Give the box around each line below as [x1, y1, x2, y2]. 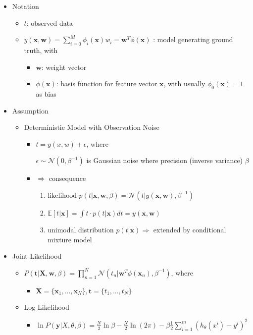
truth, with [24, 45, 58, 55]
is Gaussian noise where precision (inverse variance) [86, 155, 243, 166]
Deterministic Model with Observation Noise [24, 122, 159, 132]
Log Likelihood [24, 301, 69, 312]
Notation [12, 1, 39, 11]
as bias [36, 88, 56, 99]
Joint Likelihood [12, 251, 62, 261]
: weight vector [42, 61, 87, 72]
